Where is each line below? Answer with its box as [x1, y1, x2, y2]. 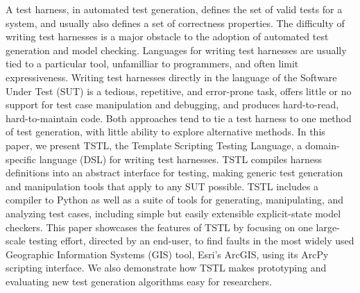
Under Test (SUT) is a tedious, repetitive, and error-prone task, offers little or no [6, 83, 352, 98]
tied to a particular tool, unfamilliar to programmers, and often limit [6, 56, 299, 71]
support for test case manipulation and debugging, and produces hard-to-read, [6, 97, 339, 112]
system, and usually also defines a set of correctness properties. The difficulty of [6, 15, 345, 30]
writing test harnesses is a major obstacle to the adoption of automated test [6, 29, 329, 44]
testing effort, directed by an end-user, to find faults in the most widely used [28, 233, 354, 248]
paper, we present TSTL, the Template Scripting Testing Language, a [6, 137, 302, 152]
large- [316, 219, 340, 234]
